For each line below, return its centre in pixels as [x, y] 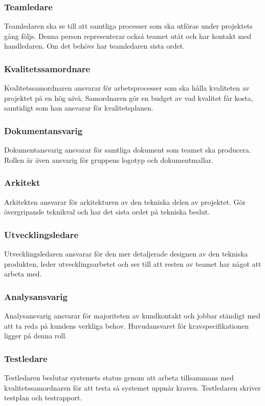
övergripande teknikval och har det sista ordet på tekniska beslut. [107, 212]
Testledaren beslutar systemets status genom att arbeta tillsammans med [119, 378]
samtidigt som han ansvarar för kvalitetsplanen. [79, 108]
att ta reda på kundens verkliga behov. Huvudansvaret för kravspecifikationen [127, 325]
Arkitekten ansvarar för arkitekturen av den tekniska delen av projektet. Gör [125, 201]
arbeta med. [23, 274]
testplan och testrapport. [43, 398]
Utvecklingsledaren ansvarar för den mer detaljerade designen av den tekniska [126, 254]
